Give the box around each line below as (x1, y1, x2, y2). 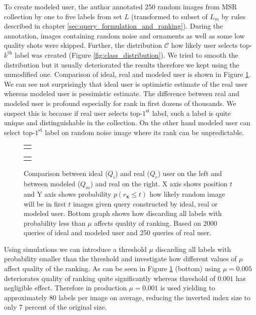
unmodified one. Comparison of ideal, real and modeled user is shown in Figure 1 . (4, 69, 251, 79)
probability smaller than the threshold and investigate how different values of (4, 253, 237, 264)
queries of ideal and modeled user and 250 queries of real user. (24, 227, 212, 238)
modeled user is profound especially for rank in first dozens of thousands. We (4, 98, 236, 108)
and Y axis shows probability (24, 188, 112, 199)
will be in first (24, 198, 66, 209)
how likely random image (149, 188, 225, 199)
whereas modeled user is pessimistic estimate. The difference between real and (4, 88, 240, 99)
